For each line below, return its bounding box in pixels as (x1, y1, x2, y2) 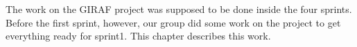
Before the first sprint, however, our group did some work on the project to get (6, 15, 341, 29)
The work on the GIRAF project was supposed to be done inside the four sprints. (6, 2, 352, 16)
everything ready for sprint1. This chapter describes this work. (6, 29, 271, 43)
